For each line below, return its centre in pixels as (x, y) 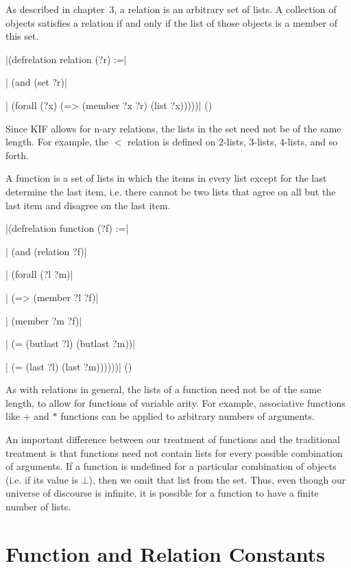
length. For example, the (57, 142)
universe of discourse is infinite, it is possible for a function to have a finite (162, 493)
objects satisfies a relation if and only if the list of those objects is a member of (172, 22)
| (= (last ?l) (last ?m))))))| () (69, 366)
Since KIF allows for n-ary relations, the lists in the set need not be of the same (173, 128)
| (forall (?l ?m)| (39, 274)
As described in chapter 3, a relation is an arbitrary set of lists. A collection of (171, 9)
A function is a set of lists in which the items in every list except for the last (166, 178)
